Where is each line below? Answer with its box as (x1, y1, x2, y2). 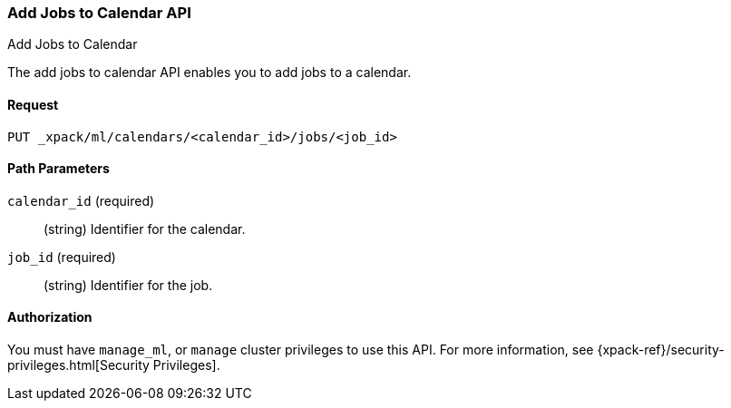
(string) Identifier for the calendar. (44, 220, 246, 237)
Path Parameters (7, 160, 110, 177)
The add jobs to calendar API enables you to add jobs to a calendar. (7, 64, 412, 81)
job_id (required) (7, 248, 116, 265)
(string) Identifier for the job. (44, 277, 213, 293)
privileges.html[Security (7, 357, 150, 374)
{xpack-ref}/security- (597, 342, 725, 358)
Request (7, 96, 59, 112)
